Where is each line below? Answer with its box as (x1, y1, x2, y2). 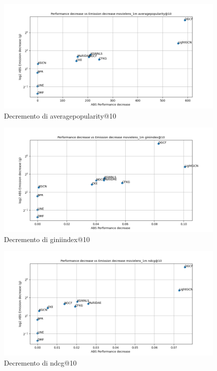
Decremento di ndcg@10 (4, 357, 77, 368)
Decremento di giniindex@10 (4, 234, 90, 244)
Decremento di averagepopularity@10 (4, 110, 116, 121)
